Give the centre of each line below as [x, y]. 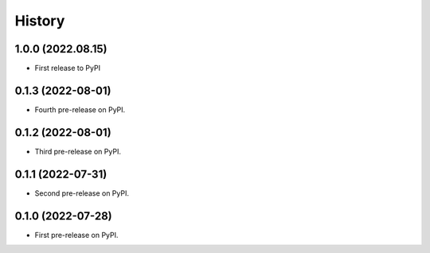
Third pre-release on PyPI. [78, 151]
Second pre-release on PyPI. [82, 193]
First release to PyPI [68, 68]
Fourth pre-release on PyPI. [80, 109]
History [40, 21]
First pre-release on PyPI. [76, 235]
